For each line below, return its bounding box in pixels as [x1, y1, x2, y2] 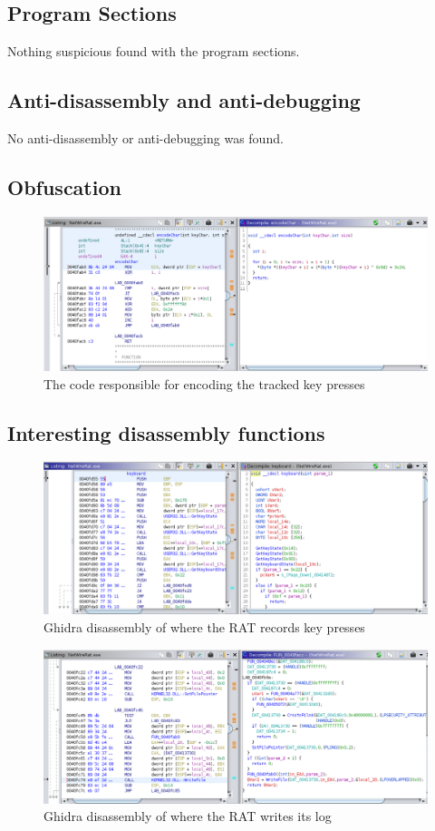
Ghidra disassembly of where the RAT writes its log [43, 807, 332, 826]
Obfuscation [7, 172, 121, 200]
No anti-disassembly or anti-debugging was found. [7, 129, 284, 147]
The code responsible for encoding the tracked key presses [43, 374, 365, 393]
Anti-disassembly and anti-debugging [7, 86, 361, 114]
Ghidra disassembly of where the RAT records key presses [43, 618, 365, 637]
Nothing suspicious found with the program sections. [7, 42, 300, 61]
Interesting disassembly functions [7, 418, 325, 446]
